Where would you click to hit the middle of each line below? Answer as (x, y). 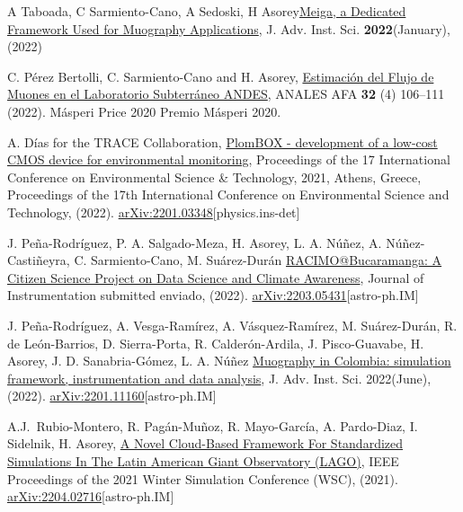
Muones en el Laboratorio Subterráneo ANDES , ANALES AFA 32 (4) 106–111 (226, 94)
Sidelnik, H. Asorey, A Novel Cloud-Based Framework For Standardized (205, 443)
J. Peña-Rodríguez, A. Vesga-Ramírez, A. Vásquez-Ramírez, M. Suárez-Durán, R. (232, 325)
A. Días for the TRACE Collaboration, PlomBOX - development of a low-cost (223, 141)
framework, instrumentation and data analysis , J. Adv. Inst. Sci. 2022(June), (219, 378)
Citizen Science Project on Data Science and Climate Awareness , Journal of (216, 277)
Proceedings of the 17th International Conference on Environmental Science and (228, 194)
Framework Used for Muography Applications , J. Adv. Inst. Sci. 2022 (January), (229, 28)
